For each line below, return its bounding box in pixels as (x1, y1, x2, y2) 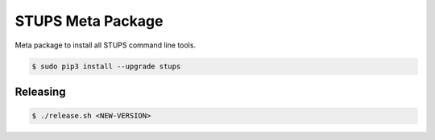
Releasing (14, 84, 66, 98)
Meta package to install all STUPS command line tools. (14, 40, 197, 50)
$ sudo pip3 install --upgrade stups (31, 61, 181, 71)
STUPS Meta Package (14, 12, 164, 30)
